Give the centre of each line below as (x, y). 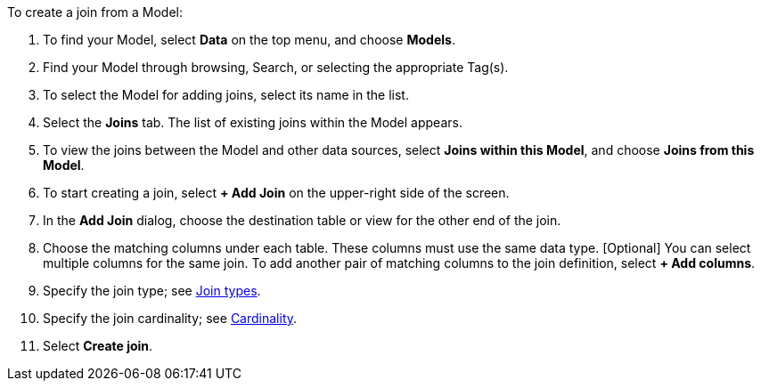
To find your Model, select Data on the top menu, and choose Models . (249, 40)
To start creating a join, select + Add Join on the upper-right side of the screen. (276, 193)
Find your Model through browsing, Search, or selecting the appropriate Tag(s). (276, 67)
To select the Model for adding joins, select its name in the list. (226, 95)
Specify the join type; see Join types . (152, 291)
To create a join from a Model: (95, 12)
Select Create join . (98, 346)
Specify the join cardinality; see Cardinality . (170, 318)
